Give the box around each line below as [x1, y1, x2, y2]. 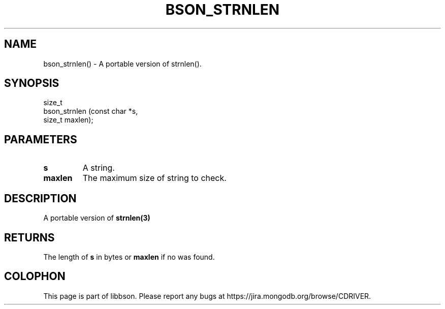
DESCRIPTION [4, 192, 77, 205]
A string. [82, 163, 115, 173]
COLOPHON [4, 270, 66, 283]
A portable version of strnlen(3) [43, 213, 150, 223]
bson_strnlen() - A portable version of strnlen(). [43, 59, 202, 68]
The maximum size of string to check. [82, 173, 227, 183]
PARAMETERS [4, 133, 77, 146]
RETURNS [4, 231, 55, 244]
